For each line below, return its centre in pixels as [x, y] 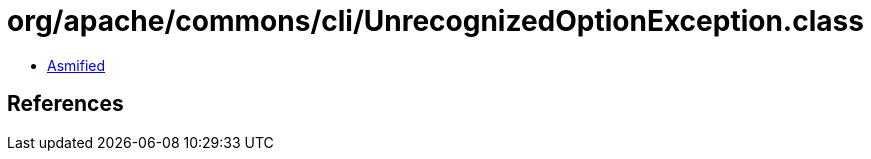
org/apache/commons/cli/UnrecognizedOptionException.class [435, 21]
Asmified [76, 65]
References [65, 104]
